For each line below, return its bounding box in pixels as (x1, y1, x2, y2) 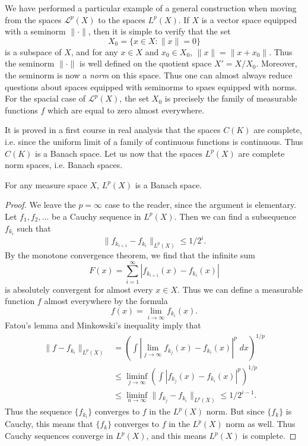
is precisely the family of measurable (164, 92, 297, 105)
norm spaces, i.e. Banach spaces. (5, 159, 123, 171)
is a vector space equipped (201, 13, 297, 26)
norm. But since (206, 405, 265, 417)
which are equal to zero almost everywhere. (47, 103, 205, 116)
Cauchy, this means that (5, 417, 93, 430)
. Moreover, (256, 57, 297, 69)
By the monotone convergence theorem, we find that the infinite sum (5, 248, 255, 261)
